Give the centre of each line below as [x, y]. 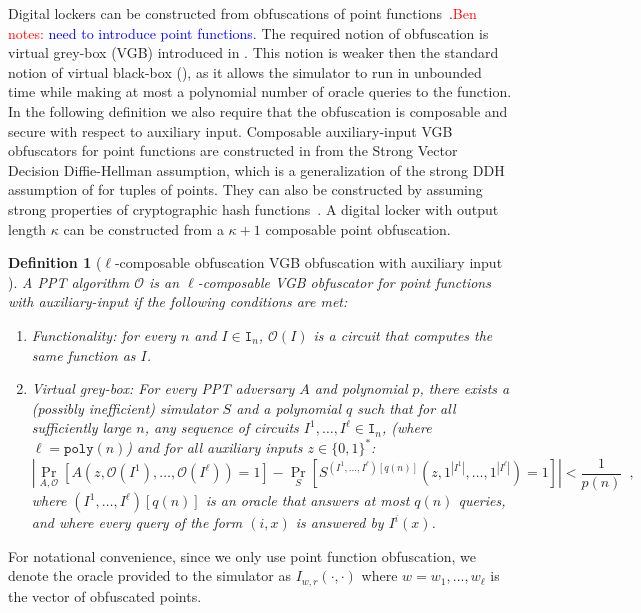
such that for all [406, 407]
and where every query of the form [137, 522]
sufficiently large [81, 427]
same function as [83, 354]
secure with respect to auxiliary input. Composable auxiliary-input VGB [230, 130]
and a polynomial [288, 407]
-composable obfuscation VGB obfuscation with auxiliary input [308, 262]
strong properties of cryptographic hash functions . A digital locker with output [253, 208]
